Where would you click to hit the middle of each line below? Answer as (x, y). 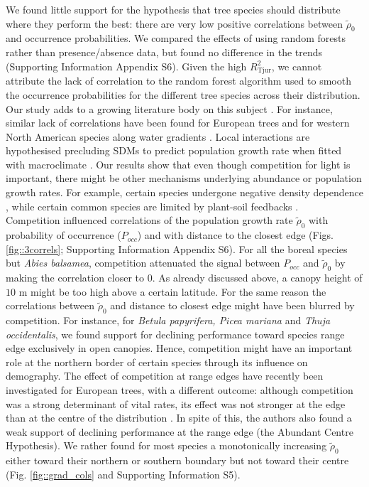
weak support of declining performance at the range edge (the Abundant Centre (180, 431)
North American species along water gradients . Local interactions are (158, 136)
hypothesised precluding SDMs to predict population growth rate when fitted (174, 150)
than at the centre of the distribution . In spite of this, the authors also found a (179, 418)
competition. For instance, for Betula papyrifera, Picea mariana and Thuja (168, 320)
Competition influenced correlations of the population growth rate (149, 220)
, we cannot (297, 66)
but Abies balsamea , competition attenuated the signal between (143, 263)
